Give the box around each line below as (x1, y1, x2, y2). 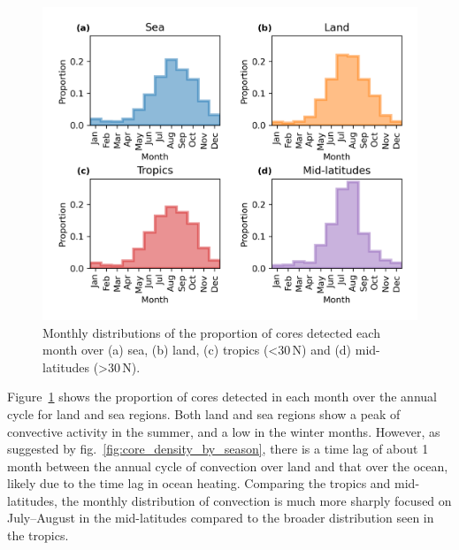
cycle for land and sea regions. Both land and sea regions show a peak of (7, 404, 401, 423)
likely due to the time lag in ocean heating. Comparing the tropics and (7, 474, 391, 493)
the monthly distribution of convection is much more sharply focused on (61, 491, 452, 509)
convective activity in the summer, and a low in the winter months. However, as (7, 422, 440, 440)
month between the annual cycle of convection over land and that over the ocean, (7, 456, 448, 475)
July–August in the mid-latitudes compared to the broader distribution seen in (7, 508, 434, 527)
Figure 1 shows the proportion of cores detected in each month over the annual (7, 387, 437, 406)
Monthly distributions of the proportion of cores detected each (42, 323, 380, 341)
